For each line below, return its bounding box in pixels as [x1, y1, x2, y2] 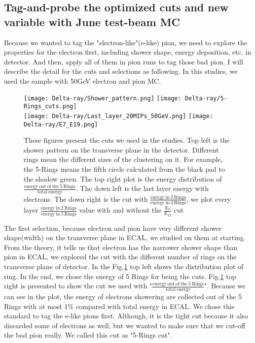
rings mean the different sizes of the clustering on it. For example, [24, 154, 223, 164]
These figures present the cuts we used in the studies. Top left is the [24, 135, 230, 145]
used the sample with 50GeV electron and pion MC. [4, 75, 161, 86]
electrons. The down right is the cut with [24, 193, 148, 204]
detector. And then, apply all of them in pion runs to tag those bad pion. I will [4, 56, 243, 66]
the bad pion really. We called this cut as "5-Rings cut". [4, 330, 172, 340]
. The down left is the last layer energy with [75, 183, 209, 193]
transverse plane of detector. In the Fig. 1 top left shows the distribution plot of [4, 261, 244, 271]
